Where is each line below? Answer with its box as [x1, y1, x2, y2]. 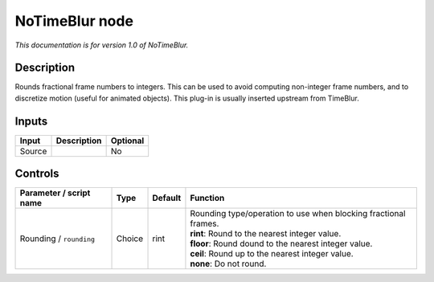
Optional [110, 135, 145, 146]
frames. [190, 218, 219, 229]
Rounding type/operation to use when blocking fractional [190, 208, 406, 219]
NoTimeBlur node [14, 12, 134, 30]
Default [152, 193, 182, 204]
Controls [14, 167, 59, 181]
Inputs [14, 114, 48, 128]
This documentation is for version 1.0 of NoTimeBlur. [14, 40, 189, 50]
